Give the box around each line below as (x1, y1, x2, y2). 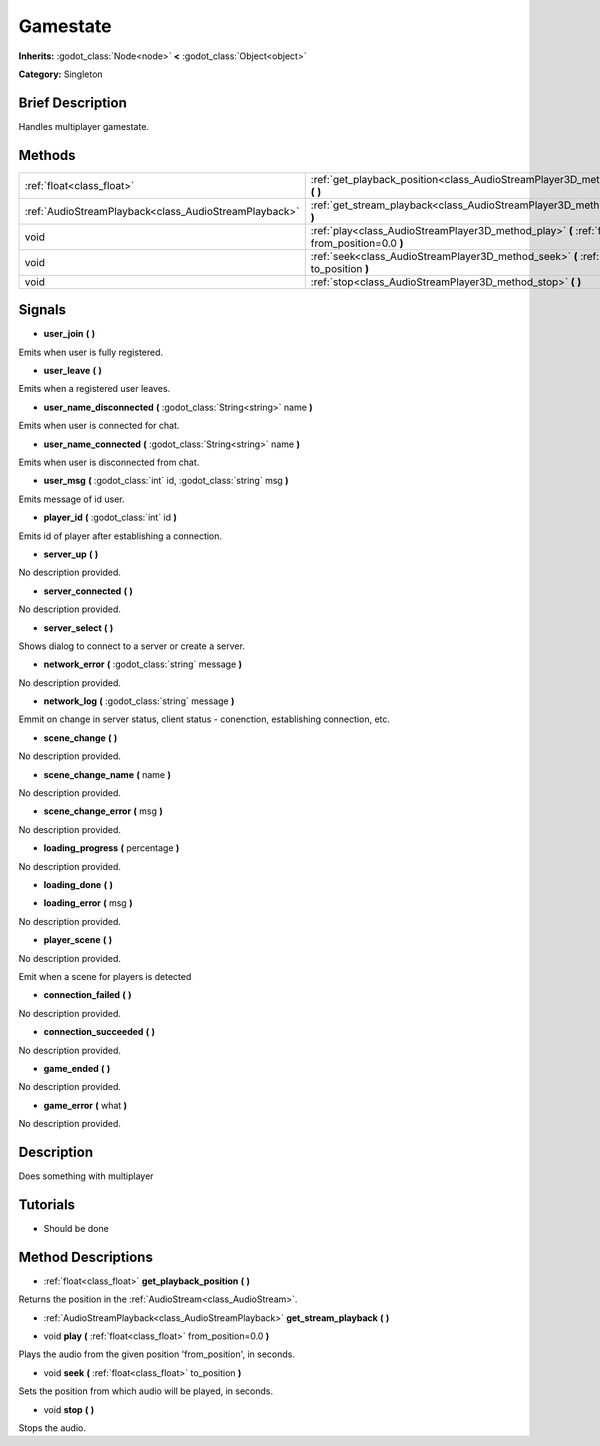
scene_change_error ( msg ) (43, 805, 164, 817)
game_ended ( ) (43, 1062, 111, 1074)
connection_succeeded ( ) (43, 1026, 155, 1038)
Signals (18, 301, 67, 319)
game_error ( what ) (43, 1099, 128, 1111)
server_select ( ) (43, 621, 114, 634)
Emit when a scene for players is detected (18, 970, 192, 982)
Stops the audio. (18, 1421, 87, 1434)
